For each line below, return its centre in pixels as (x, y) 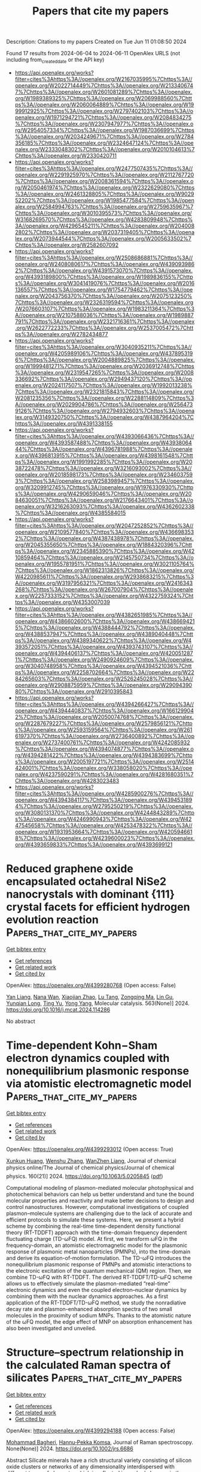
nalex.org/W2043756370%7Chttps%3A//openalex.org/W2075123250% (103, 296)
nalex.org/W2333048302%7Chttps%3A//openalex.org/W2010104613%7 (105, 149)
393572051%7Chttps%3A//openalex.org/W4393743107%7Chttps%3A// (104, 647)
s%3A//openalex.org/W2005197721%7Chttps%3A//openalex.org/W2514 (104, 761)
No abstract (21, 1021)
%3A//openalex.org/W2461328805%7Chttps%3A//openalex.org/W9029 (104, 194)
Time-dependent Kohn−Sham (82, 1045)
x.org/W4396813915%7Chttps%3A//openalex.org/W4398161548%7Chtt (104, 455)
